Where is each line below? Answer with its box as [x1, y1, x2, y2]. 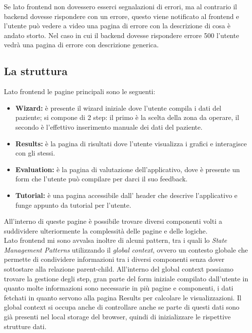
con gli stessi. [15, 148, 55, 158]
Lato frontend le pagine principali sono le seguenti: [4, 86, 155, 97]
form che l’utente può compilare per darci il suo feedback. [15, 174, 188, 184]
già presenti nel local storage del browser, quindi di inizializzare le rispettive [4, 312, 231, 322]
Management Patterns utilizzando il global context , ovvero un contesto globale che [4, 244, 248, 255]
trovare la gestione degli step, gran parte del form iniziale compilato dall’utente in [4, 273, 249, 283]
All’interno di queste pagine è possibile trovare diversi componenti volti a [4, 216, 222, 226]
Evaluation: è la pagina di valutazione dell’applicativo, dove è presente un [15, 164, 240, 174]
